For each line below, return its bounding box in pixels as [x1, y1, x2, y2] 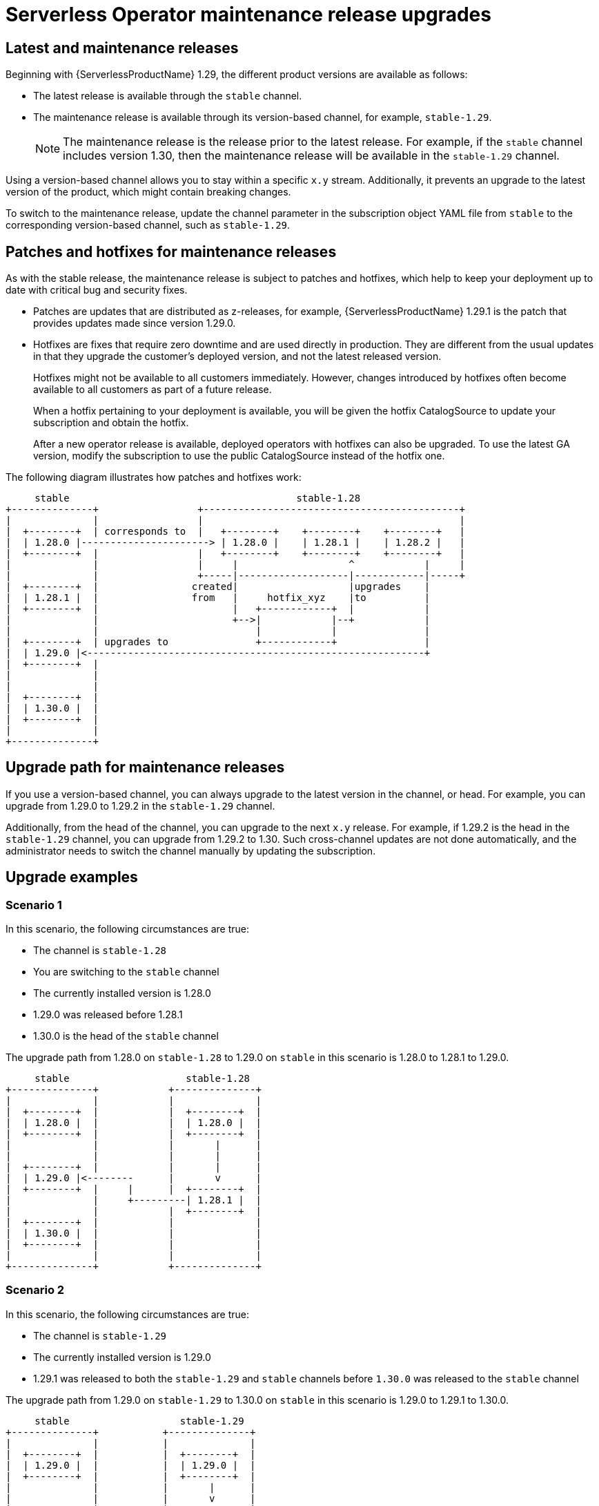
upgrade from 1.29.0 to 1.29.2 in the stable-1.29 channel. [6, 799, 275, 812]
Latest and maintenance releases [6, 39, 239, 57]
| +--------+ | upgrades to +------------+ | [6, 636, 431, 648]
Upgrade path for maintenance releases [6, 759, 285, 776]
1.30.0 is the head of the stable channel [33, 1030, 219, 1042]
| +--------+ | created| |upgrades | [6, 581, 431, 593]
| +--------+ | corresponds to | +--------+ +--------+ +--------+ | [6, 526, 465, 537]
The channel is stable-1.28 [33, 944, 167, 957]
